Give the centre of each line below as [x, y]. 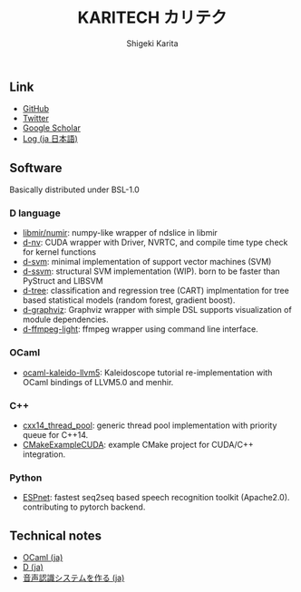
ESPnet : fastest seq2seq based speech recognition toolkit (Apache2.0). [156, 498]
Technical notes [56, 535]
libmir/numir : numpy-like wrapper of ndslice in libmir [120, 233]
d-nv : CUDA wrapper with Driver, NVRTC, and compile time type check [155, 243]
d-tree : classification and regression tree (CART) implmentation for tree [156, 291]
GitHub [36, 109]
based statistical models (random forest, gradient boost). [129, 300]
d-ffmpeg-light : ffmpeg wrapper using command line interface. [140, 329]
